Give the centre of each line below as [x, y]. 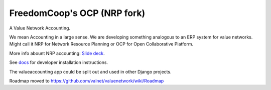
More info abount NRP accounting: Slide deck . [57, 53]
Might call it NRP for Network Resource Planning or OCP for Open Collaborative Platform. [101, 44]
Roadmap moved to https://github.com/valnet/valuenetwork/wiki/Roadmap [87, 80]
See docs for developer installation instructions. [58, 62]
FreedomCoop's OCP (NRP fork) [77, 13]
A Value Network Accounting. [40, 28]
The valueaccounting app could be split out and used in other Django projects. [90, 71]
